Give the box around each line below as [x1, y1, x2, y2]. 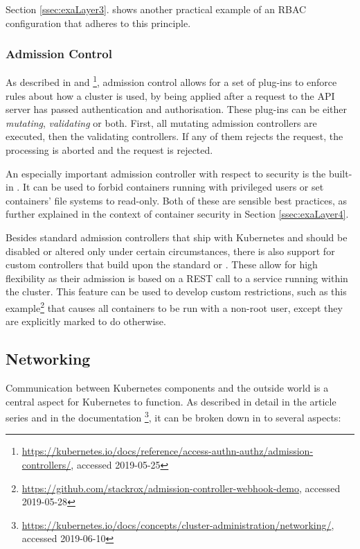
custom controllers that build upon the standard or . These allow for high [6, 257, 318, 272]
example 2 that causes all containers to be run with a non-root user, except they [6, 298, 343, 315]
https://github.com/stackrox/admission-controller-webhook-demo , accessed [21, 480, 341, 495]
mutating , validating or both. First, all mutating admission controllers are [6, 115, 317, 130]
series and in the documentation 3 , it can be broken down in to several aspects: [6, 408, 341, 424]
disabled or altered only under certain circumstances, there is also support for [6, 243, 335, 258]
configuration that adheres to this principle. [6, 15, 191, 30]
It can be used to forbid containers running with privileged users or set [22, 180, 324, 194]
